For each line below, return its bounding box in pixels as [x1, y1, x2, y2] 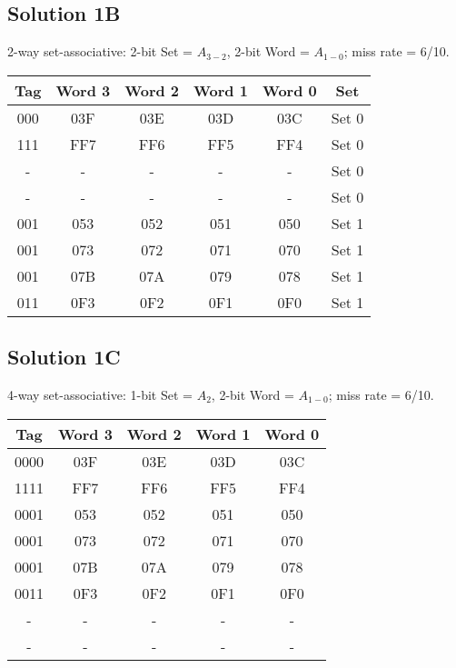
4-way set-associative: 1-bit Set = [7, 385, 193, 404]
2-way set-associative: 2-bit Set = [7, 42, 193, 61]
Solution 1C [7, 343, 121, 371]
